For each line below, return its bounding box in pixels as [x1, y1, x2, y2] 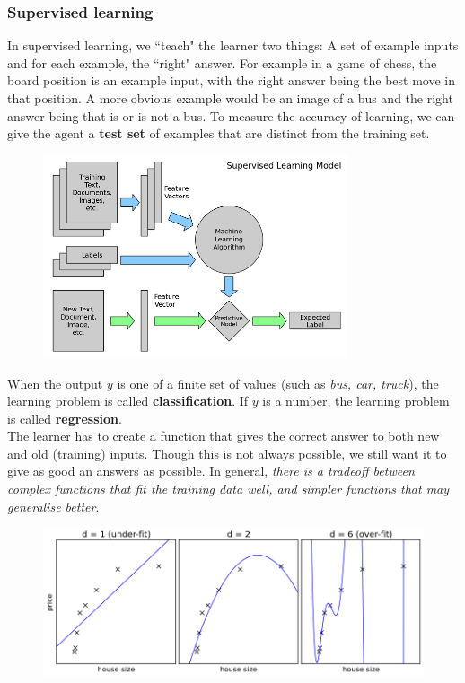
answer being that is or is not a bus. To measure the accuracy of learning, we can [7, 106, 455, 125]
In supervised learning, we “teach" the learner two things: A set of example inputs [7, 36, 459, 55]
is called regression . [7, 408, 122, 427]
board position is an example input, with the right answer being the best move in [7, 71, 455, 90]
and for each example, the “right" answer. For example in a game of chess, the [7, 53, 437, 72]
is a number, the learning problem [262, 391, 450, 410]
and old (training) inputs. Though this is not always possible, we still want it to [7, 443, 447, 462]
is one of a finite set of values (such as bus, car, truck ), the [117, 373, 439, 392]
